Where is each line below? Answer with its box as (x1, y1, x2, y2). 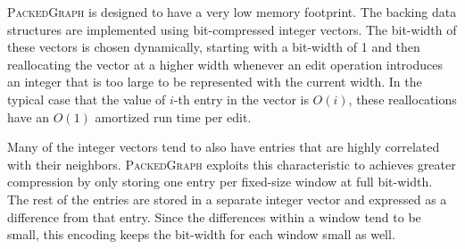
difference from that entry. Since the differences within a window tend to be (7, 207, 421, 226)
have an (7, 107, 50, 126)
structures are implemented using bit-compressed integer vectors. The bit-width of (7, 20, 457, 38)
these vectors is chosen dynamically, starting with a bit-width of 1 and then (7, 37, 420, 56)
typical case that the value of (7, 89, 166, 108)
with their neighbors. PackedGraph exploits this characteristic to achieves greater (7, 154, 456, 173)
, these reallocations (348, 89, 457, 108)
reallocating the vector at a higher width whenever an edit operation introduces (7, 54, 443, 73)
